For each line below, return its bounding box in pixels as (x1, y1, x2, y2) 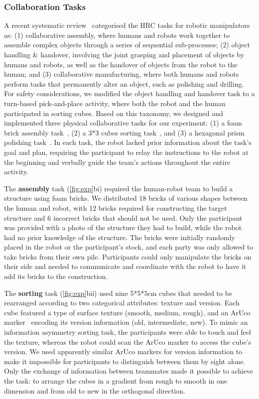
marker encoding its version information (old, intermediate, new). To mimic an (4, 317, 248, 327)
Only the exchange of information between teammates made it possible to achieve (4, 366, 254, 376)
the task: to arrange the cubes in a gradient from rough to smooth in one (4, 376, 228, 386)
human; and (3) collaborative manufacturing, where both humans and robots (4, 69, 239, 79)
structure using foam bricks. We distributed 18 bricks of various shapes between (4, 193, 248, 203)
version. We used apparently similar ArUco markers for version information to (4, 346, 243, 357)
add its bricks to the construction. (4, 271, 108, 281)
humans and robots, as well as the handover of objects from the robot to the (4, 59, 238, 69)
